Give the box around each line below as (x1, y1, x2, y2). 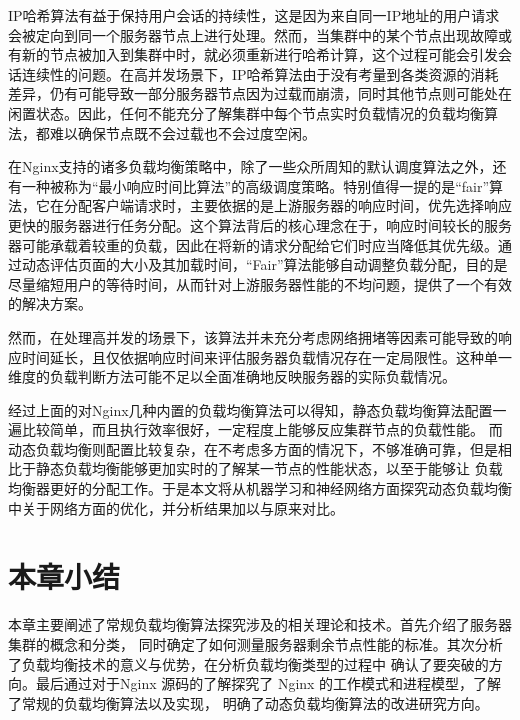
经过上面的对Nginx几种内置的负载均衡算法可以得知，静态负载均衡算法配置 (8, 399, 493, 420)
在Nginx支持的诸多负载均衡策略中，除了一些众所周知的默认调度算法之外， (8, 156, 493, 177)
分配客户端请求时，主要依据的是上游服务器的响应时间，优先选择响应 (63, 195, 512, 216)
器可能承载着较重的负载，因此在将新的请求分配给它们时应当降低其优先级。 (8, 234, 498, 255)
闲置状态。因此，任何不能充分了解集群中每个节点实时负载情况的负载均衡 (8, 102, 484, 123)
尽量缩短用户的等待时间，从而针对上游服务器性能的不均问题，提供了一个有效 (8, 273, 512, 294)
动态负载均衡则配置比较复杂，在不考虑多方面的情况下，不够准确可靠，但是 (8, 438, 498, 459)
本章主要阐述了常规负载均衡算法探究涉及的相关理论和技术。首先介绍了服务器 (8, 614, 512, 635)
